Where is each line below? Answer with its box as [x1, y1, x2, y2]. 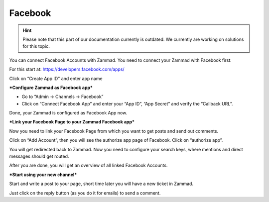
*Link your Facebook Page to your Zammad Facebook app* [9, 119, 134, 125]
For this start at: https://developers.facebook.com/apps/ [9, 66, 125, 72]
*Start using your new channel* [9, 172, 77, 178]
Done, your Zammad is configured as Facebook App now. [9, 110, 128, 116]
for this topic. [22, 43, 50, 49]
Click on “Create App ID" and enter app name [9, 75, 103, 82]
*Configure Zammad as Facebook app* [9, 85, 93, 91]
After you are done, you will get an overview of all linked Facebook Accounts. [9, 162, 168, 169]
